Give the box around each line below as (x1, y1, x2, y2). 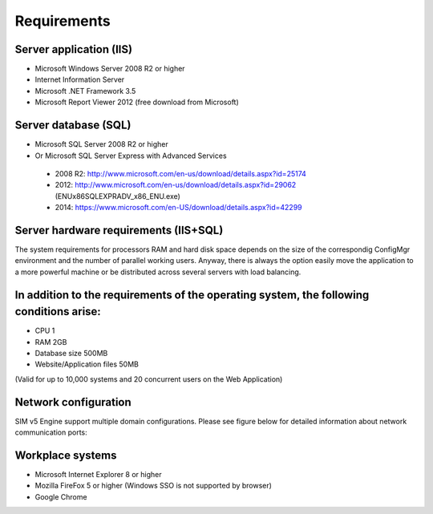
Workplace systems (14, 448, 117, 462)
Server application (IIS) (14, 42, 132, 56)
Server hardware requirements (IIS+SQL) (14, 223, 224, 237)
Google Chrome (34, 492, 87, 501)
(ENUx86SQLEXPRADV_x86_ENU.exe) (55, 191, 180, 200)
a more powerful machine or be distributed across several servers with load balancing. (14, 267, 301, 277)
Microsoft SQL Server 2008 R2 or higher (34, 140, 168, 149)
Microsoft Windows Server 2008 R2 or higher (34, 64, 185, 74)
